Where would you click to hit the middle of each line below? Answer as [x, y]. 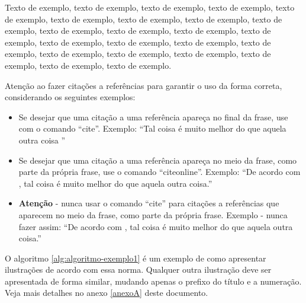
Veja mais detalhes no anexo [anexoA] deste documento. [107, 293]
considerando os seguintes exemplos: [70, 97]
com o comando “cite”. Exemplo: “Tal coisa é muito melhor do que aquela [152, 128]
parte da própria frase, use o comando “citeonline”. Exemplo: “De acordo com [160, 172]
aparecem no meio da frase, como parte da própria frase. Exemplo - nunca [153, 214]
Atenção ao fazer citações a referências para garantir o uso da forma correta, [144, 85]
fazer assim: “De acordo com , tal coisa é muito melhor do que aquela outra [156, 226]
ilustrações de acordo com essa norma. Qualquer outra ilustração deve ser [138, 269]
